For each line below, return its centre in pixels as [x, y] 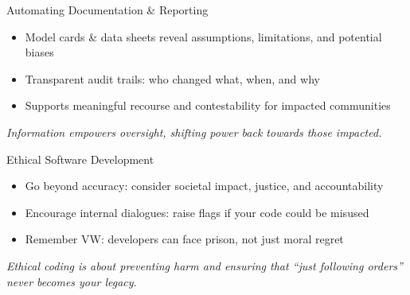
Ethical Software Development [80, 159]
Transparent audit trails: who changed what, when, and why [172, 78]
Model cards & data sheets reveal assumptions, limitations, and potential [203, 36]
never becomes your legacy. [72, 281]
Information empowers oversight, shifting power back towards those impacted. [194, 132]
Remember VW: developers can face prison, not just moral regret [184, 239]
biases [39, 52]
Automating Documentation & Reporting [107, 10]
